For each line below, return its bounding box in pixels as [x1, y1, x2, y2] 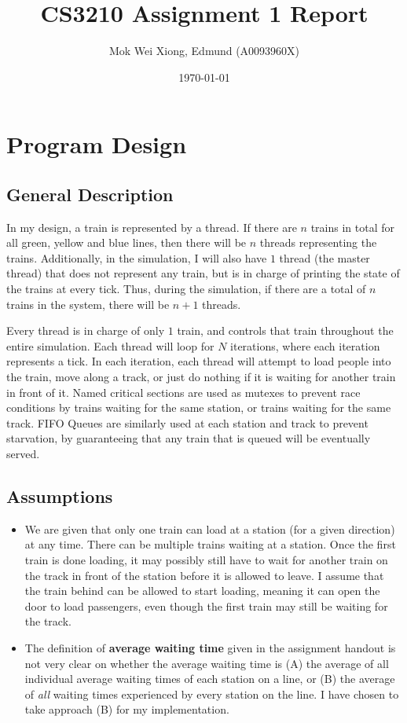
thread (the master [279, 249, 370, 266]
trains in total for [310, 218, 394, 235]
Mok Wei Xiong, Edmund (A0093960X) [108, 42, 300, 59]
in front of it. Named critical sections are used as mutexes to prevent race [6, 384, 361, 400]
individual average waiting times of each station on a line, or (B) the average [24, 670, 395, 687]
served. [6, 446, 40, 462]
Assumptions [6, 484, 113, 508]
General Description [6, 182, 174, 206]
